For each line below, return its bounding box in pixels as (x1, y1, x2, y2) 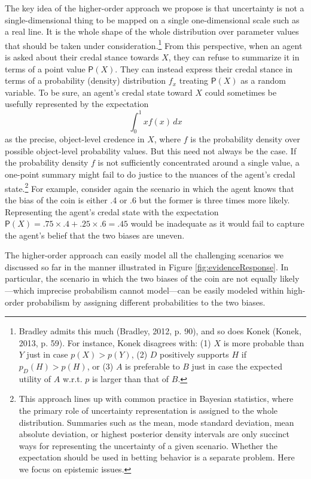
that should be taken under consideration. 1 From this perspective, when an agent (5, 37, 303, 51)
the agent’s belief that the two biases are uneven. (5, 228, 185, 241)
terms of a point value (5, 62, 86, 75)
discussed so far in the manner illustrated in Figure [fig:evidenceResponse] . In (5, 260, 289, 273)
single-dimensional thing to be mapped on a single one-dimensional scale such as (5, 13, 300, 26)
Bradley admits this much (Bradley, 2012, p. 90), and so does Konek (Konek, (19, 325, 301, 337)
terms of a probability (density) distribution (5, 74, 166, 87)
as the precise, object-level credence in (5, 133, 145, 145)
